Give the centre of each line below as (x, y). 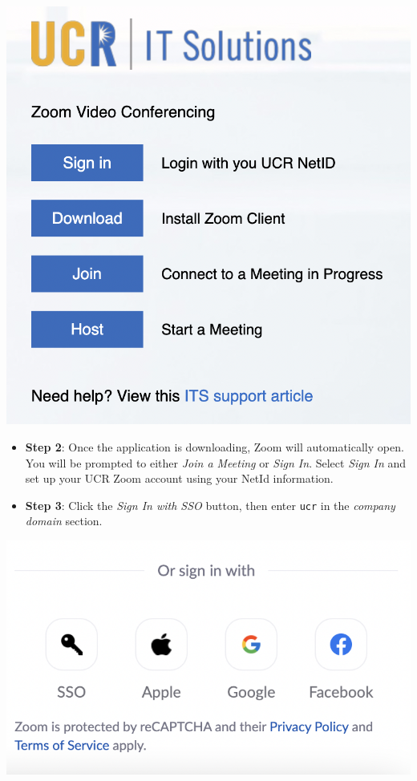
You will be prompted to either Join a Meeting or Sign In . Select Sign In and (216, 462)
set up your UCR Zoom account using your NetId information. (179, 478)
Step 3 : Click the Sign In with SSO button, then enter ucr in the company (210, 505)
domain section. (64, 521)
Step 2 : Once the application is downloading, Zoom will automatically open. (215, 447)
